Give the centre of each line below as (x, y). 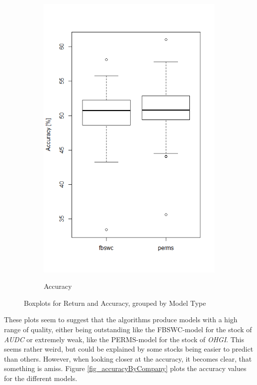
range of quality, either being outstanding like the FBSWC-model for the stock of (128, 329)
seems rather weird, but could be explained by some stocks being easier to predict (129, 349)
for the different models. (41, 378)
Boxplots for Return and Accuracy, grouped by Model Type (115, 303)
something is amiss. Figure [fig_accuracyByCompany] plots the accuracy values (125, 368)
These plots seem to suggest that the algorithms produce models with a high (121, 320)
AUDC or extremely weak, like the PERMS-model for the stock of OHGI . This (124, 339)
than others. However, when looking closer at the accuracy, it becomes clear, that (128, 358)
